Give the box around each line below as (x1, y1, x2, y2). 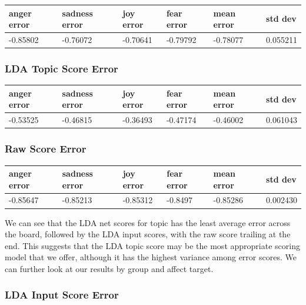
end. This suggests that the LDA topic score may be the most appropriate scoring (5, 239, 300, 251)
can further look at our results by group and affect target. (5, 262, 214, 274)
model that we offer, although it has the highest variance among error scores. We (5, 251, 297, 263)
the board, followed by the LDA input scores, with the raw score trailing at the (5, 228, 291, 240)
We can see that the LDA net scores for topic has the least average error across (5, 216, 291, 228)
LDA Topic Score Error (5, 61, 118, 75)
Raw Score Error (5, 141, 87, 156)
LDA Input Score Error (5, 287, 119, 302)
